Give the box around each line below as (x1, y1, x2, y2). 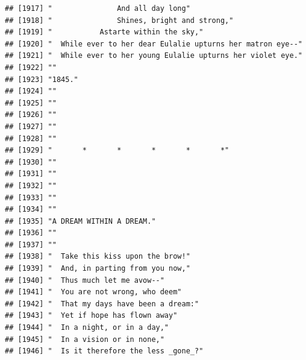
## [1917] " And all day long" (5, 4, 190, 13)
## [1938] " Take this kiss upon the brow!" (5, 252, 190, 261)
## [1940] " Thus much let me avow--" (5, 276, 164, 285)
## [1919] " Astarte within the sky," (5, 28, 204, 37)
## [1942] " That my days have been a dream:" (5, 299, 199, 308)
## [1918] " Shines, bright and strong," (5, 16, 234, 25)
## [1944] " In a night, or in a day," (5, 323, 169, 332)
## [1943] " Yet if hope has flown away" (5, 311, 178, 320)
